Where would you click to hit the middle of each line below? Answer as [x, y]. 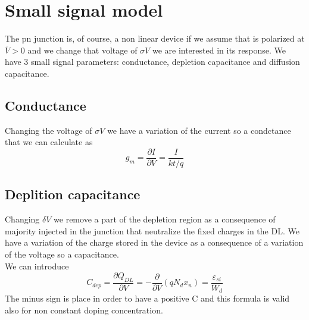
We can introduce [37, 266]
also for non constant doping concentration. [84, 310]
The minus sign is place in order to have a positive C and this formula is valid [147, 298]
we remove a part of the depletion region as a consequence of [165, 219]
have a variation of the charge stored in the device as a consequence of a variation [154, 242]
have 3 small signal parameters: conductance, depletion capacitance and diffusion [152, 62]
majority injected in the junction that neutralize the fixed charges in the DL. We [152, 230]
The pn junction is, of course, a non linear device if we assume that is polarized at [155, 38]
